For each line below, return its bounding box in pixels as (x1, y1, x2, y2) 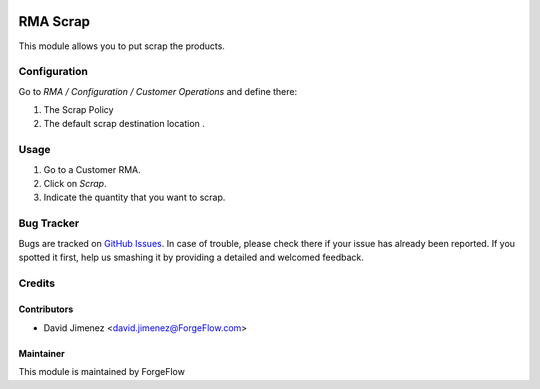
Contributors (18, 303, 74, 315)
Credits (18, 276, 55, 290)
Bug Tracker (18, 216, 80, 230)
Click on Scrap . (43, 177, 107, 189)
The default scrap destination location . (43, 118, 205, 130)
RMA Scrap (18, 13, 90, 30)
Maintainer (18, 347, 65, 359)
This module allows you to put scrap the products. (18, 40, 225, 52)
